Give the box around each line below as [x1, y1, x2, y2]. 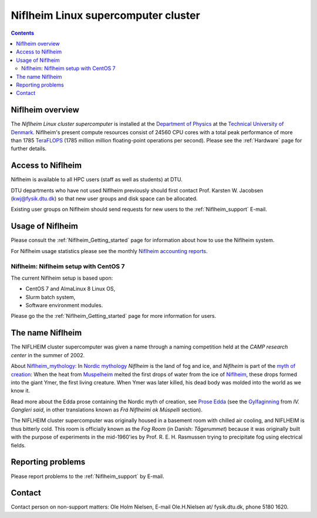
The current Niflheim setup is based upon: [11, 274, 113, 281]
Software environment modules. [25, 302, 103, 309]
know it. [11, 387, 31, 394]
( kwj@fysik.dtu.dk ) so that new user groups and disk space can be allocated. [11, 195, 198, 202]
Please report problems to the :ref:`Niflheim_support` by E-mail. [11, 473, 164, 480]
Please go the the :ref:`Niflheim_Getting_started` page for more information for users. [11, 313, 217, 320]
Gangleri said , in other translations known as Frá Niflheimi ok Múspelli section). [11, 406, 203, 413]
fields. [11, 441, 26, 449]
